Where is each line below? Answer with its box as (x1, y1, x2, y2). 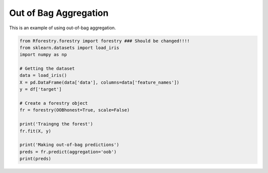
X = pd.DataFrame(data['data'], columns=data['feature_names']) (19, 79, 180, 85)
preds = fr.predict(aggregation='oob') (19, 149, 117, 155)
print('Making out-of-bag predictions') (19, 142, 119, 148)
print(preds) (19, 156, 52, 162)
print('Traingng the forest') (19, 121, 93, 127)
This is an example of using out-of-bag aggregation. (9, 25, 116, 31)
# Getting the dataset (19, 66, 75, 71)
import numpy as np (19, 52, 67, 58)
